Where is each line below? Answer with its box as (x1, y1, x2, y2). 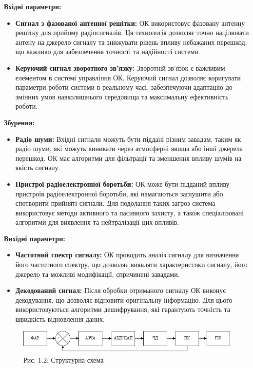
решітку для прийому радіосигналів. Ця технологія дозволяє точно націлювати (15, 27, 249, 38)
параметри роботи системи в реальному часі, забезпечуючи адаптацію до (15, 82, 233, 92)
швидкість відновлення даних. (15, 314, 105, 324)
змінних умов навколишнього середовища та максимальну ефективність (15, 91, 229, 101)
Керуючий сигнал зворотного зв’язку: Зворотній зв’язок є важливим (15, 62, 225, 73)
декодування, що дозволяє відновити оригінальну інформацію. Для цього (15, 294, 233, 305)
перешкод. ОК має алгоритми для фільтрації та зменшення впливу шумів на (15, 153, 242, 163)
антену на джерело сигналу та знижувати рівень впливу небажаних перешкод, (15, 37, 247, 47)
